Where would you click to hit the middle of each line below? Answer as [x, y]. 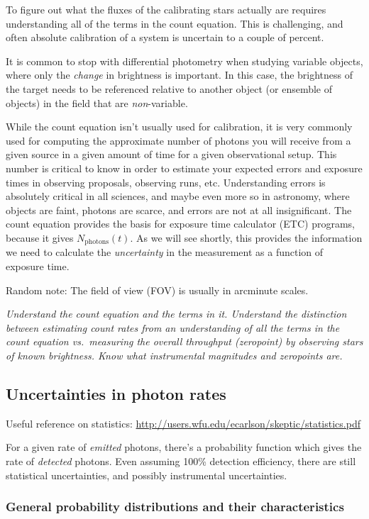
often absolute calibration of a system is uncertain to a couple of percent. [165, 37]
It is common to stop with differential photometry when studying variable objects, [184, 61]
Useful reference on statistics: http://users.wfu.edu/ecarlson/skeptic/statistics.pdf [183, 423]
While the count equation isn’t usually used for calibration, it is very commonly [179, 127]
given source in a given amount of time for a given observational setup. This [171, 154]
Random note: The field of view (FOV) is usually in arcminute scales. [157, 290]
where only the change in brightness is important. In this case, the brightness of [180, 75]
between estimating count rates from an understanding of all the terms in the [173, 327]
